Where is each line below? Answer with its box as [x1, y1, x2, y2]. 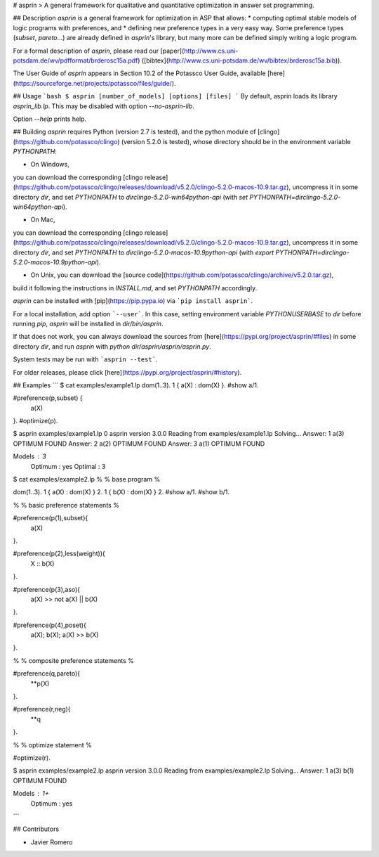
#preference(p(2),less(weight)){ [13, 549, 105, 558]
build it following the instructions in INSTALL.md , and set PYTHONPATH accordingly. [13, 283, 258, 292]
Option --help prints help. [13, 115, 87, 123]
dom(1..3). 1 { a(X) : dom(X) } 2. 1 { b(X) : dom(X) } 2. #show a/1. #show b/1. [13, 488, 230, 496]
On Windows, [30, 160, 69, 169]
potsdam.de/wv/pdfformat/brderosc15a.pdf [13, 56, 138, 65]
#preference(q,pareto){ [13, 669, 81, 678]
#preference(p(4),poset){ [13, 621, 87, 629]
